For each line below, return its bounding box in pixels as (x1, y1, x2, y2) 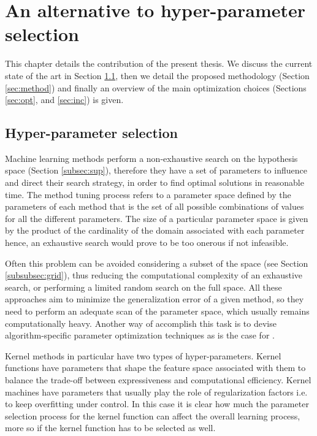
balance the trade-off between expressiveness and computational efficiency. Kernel (5, 373, 311, 386)
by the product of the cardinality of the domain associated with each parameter (5, 224, 305, 237)
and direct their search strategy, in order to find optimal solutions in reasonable (5, 176, 304, 189)
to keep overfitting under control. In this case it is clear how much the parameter (5, 397, 309, 410)
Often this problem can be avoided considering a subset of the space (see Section (5, 256, 308, 269)
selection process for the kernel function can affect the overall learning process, (5, 409, 300, 422)
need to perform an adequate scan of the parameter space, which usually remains (5, 305, 310, 318)
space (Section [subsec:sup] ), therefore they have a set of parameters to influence (5, 164, 307, 177)
